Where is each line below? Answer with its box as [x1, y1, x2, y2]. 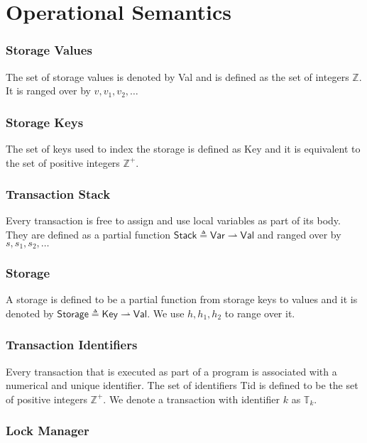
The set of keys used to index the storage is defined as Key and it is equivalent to [6, 141, 361, 155]
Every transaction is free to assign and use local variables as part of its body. [6, 213, 341, 228]
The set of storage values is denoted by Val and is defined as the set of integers [6, 69, 349, 84]
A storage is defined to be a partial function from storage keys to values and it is [6, 292, 358, 307]
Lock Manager [6, 422, 89, 439]
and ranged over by [257, 227, 341, 241]
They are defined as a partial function [6, 227, 170, 241]
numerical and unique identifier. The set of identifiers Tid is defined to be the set [6, 378, 358, 393]
